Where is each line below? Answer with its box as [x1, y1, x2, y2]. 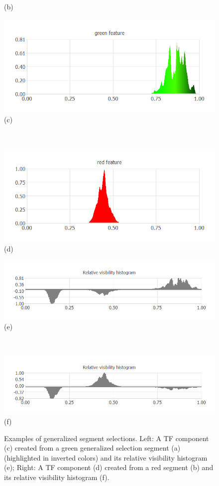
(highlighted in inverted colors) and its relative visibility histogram [4, 452, 208, 463]
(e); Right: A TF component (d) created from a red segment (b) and [4, 462, 214, 473]
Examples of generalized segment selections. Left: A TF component [4, 433, 209, 443]
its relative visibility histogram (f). [4, 472, 109, 482]
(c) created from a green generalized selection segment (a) [4, 443, 181, 453]
